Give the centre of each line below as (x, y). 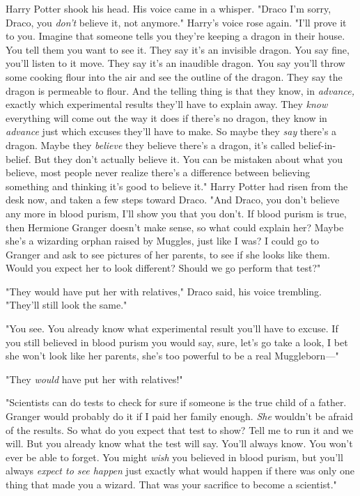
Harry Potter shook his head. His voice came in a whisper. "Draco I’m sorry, (169, 8)
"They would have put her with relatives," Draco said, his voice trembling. (164, 291)
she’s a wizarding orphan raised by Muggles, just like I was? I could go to (163, 241)
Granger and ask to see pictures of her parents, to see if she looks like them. (168, 254)
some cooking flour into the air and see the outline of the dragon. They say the (174, 76)
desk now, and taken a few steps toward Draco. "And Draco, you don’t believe (173, 200)
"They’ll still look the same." (66, 305)
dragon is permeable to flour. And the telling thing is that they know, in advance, (180, 90)
